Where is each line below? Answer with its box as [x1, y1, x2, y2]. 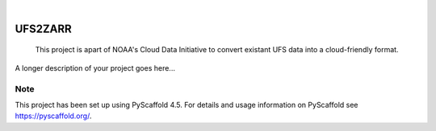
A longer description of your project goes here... [15, 63, 175, 72]
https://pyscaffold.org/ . [15, 111, 92, 121]
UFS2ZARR [15, 22, 72, 35]
